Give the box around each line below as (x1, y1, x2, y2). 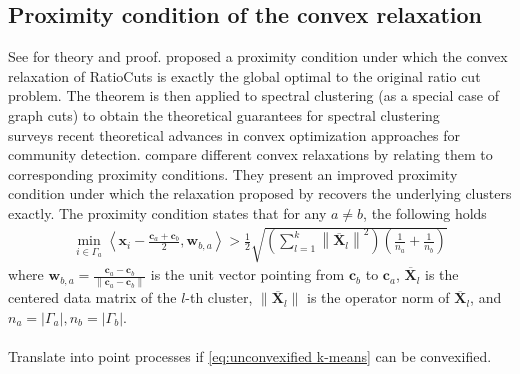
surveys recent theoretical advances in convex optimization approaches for (8, 124, 460, 145)
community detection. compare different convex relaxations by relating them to (8, 144, 493, 165)
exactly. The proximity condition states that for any (8, 202, 327, 223)
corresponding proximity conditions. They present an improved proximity (8, 163, 458, 184)
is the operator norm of (307, 287, 450, 308)
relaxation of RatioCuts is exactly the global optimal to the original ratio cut (8, 65, 481, 86)
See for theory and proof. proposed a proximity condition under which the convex (8, 46, 508, 67)
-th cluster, (185, 287, 253, 308)
